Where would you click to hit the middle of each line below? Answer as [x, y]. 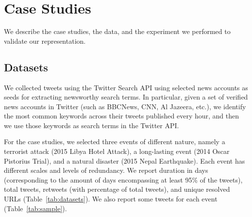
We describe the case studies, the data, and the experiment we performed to [117, 31]
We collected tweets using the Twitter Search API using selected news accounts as [126, 87]
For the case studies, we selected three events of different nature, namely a [115, 142]
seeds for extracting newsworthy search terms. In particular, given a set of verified [126, 97]
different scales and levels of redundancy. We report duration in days [106, 170]
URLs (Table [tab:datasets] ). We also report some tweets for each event [111, 199]
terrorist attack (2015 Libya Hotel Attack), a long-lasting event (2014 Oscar [117, 151]
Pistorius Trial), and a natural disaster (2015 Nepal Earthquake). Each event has [125, 160]
